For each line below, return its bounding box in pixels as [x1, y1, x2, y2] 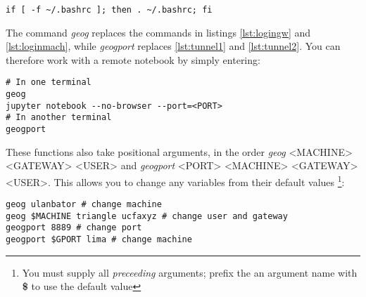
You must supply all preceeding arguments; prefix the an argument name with [22, 265, 358, 279]
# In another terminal [6, 112, 112, 123]
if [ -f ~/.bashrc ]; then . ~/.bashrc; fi [6, 5, 213, 15]
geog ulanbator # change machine [6, 199, 162, 210]
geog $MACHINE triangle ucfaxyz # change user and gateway [6, 211, 288, 221]
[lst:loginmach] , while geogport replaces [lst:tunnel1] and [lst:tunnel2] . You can [6, 39, 341, 53]
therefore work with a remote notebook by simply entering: [6, 52, 260, 67]
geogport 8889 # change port [6, 223, 142, 233]
